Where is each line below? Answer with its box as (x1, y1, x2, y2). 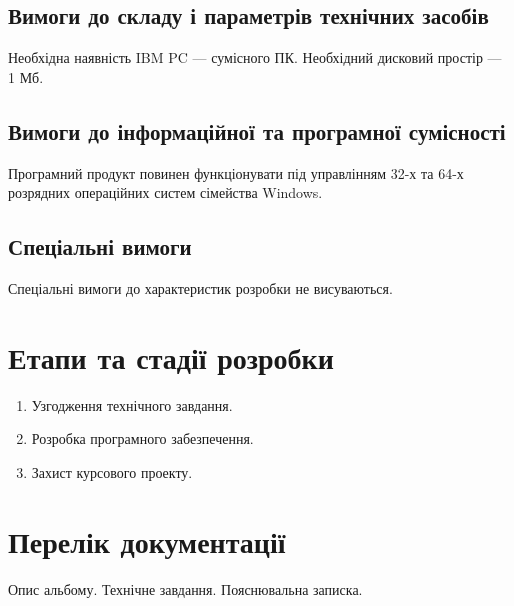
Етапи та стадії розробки (8, 336, 334, 377)
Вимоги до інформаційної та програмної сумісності (8, 115, 506, 146)
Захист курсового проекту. (31, 461, 193, 482)
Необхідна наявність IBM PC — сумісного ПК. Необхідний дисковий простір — (8, 47, 502, 68)
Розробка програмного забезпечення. (31, 428, 254, 449)
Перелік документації (8, 520, 286, 561)
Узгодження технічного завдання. (31, 394, 233, 415)
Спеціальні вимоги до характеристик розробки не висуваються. (8, 277, 393, 298)
